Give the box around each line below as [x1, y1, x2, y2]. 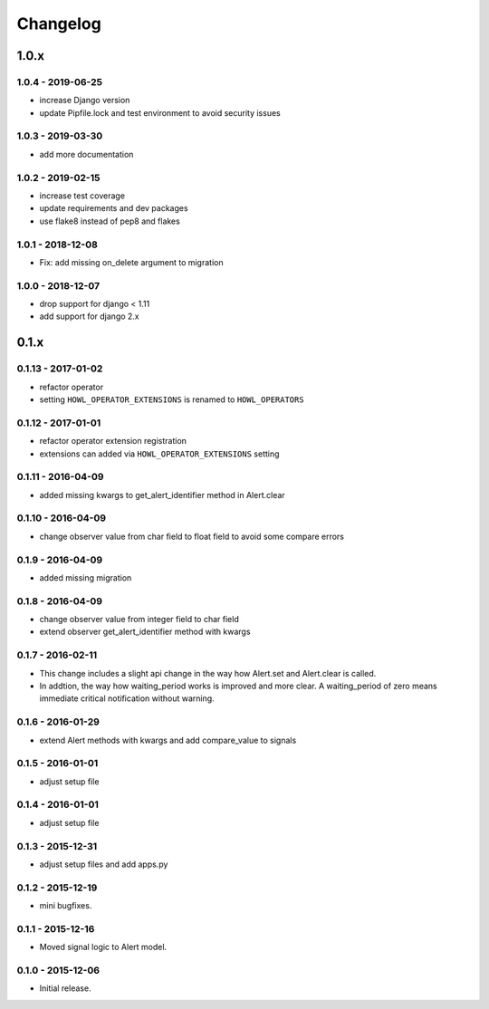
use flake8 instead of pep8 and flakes [39, 216, 180, 226]
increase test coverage [39, 190, 126, 201]
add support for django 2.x [39, 311, 139, 322]
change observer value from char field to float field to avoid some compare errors [39, 531, 344, 542]
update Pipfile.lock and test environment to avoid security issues [39, 107, 281, 118]
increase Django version [39, 95, 130, 106]
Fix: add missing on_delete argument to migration [39, 256, 224, 267]
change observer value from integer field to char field [39, 614, 239, 625]
